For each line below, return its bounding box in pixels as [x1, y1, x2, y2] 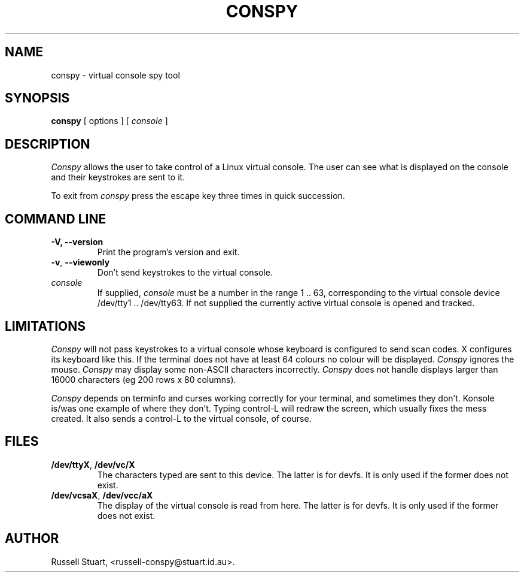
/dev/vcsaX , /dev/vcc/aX [51, 490, 153, 500]
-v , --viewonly [51, 257, 110, 268]
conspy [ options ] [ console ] [51, 116, 168, 126]
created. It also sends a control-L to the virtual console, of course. [51, 413, 312, 424]
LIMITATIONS [5, 318, 86, 334]
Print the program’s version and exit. [97, 247, 240, 258]
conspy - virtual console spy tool [51, 70, 180, 80]
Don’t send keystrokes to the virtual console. [97, 267, 273, 278]
